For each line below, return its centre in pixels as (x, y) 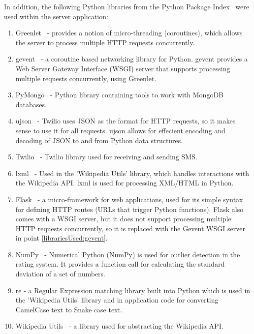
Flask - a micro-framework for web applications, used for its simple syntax (129, 199)
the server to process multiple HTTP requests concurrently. (105, 42)
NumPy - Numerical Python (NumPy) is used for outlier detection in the (128, 254)
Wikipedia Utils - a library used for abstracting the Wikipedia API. (119, 326)
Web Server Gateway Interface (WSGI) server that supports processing (123, 68)
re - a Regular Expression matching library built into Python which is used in (133, 290)
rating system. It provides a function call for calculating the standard (120, 264)
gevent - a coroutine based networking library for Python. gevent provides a (131, 59)
